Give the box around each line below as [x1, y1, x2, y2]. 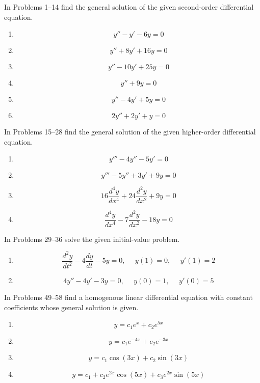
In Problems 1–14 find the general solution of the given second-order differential [4, 2, 254, 12]
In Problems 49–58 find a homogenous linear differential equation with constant [4, 292, 253, 302]
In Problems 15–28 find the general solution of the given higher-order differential [4, 126, 256, 137]
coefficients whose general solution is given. [4, 302, 139, 312]
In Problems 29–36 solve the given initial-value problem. [4, 233, 180, 244]
